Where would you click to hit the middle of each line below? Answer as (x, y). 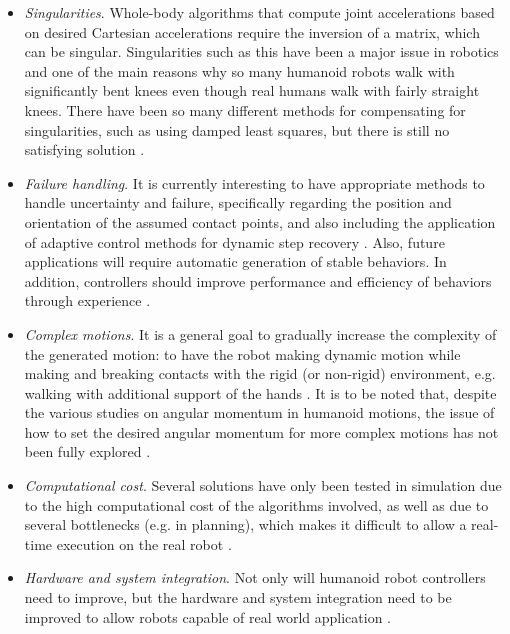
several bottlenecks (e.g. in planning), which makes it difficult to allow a (245, 524)
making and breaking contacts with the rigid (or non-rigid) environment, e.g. (260, 373)
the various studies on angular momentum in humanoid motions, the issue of (259, 412)
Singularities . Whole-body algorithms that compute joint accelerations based (259, 12)
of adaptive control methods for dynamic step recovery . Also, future (234, 241)
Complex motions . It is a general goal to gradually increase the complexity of (260, 333)
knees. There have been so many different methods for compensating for (245, 109)
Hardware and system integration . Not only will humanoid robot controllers (255, 577)
